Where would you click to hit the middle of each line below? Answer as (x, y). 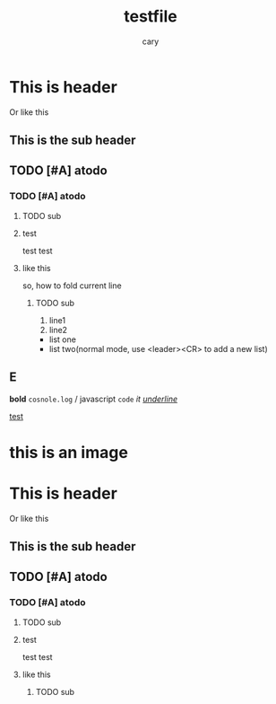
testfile (151, 17)
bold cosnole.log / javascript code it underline (93, 399)
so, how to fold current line (72, 286)
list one (62, 339)
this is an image (69, 452)
